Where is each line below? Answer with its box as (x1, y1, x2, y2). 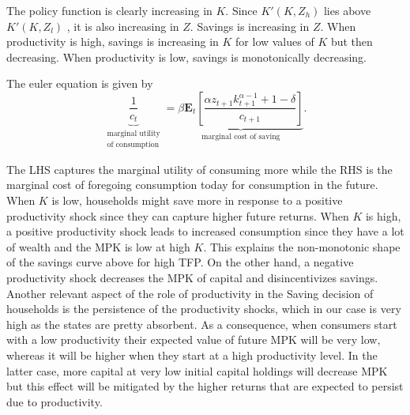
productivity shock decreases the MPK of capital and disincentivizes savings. (6, 270, 378, 286)
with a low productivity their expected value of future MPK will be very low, (6, 331, 381, 348)
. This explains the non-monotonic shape (203, 238, 401, 255)
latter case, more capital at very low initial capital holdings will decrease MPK (6, 362, 388, 379)
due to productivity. (6, 393, 103, 409)
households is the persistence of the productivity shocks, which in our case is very (6, 300, 401, 317)
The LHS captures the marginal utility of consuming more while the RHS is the (6, 160, 393, 177)
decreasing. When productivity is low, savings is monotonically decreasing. (6, 48, 367, 65)
